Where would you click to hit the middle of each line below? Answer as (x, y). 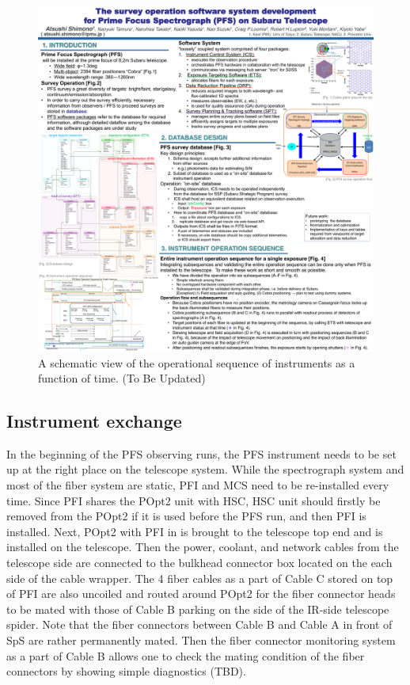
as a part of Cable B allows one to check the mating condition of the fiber (186, 655)
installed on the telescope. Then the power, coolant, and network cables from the (203, 547)
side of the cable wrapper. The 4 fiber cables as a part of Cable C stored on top (200, 578)
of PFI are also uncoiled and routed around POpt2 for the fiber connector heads (201, 594)
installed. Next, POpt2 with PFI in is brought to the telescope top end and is (195, 531)
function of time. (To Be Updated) (122, 378)
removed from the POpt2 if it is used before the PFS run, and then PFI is (186, 516)
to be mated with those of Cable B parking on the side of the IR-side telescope (198, 609)
